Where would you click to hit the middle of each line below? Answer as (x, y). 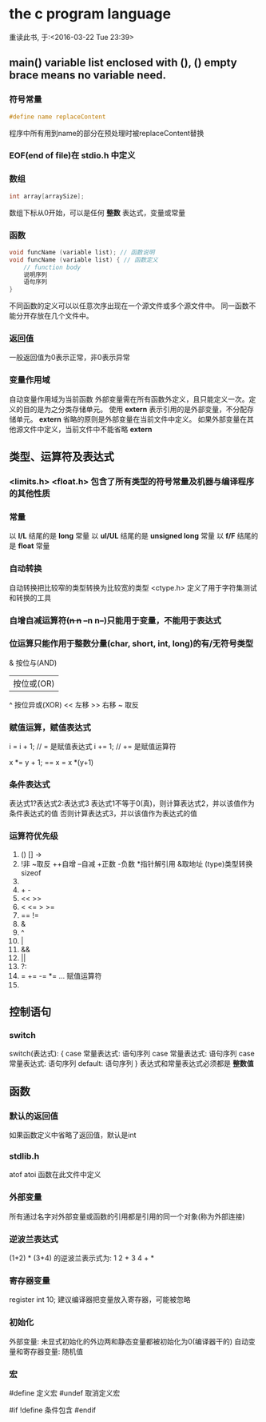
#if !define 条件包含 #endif (53, 1410)
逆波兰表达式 (34, 1239)
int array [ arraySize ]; (47, 196)
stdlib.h (24, 1156)
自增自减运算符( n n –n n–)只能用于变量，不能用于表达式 (115, 620)
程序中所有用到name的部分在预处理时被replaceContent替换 (107, 133)
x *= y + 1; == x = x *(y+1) (52, 763)
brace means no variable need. (88, 76)
